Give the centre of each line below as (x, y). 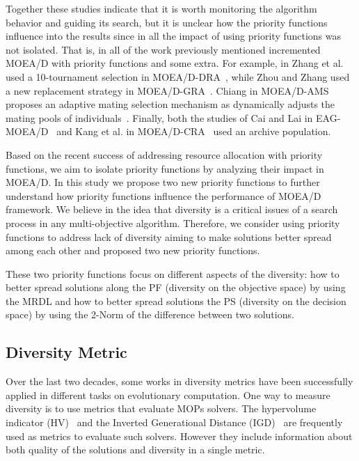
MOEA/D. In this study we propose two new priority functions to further (163, 182)
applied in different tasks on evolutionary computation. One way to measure (168, 394)
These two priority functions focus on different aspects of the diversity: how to (173, 273)
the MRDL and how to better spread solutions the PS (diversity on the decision (176, 300)
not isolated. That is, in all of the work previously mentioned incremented (163, 49)
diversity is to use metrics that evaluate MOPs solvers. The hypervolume (161, 408)
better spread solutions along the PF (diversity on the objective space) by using (176, 287)
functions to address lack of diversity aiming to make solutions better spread (169, 236)
